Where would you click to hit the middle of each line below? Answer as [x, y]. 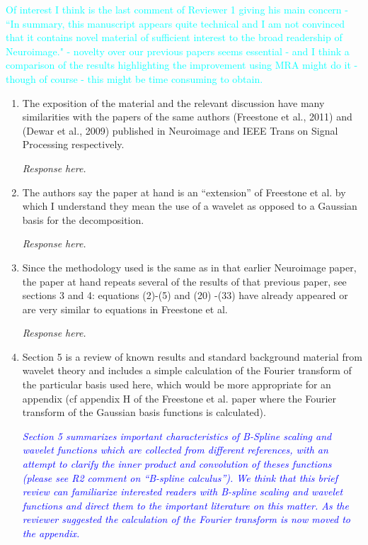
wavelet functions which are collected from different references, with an [175, 450]
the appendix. [51, 533]
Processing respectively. [73, 144]
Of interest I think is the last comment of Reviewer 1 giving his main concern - [177, 9]
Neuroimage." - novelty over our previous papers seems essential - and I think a [178, 51]
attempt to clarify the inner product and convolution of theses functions [177, 464]
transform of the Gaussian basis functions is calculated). [144, 412]
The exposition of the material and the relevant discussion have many [173, 102]
